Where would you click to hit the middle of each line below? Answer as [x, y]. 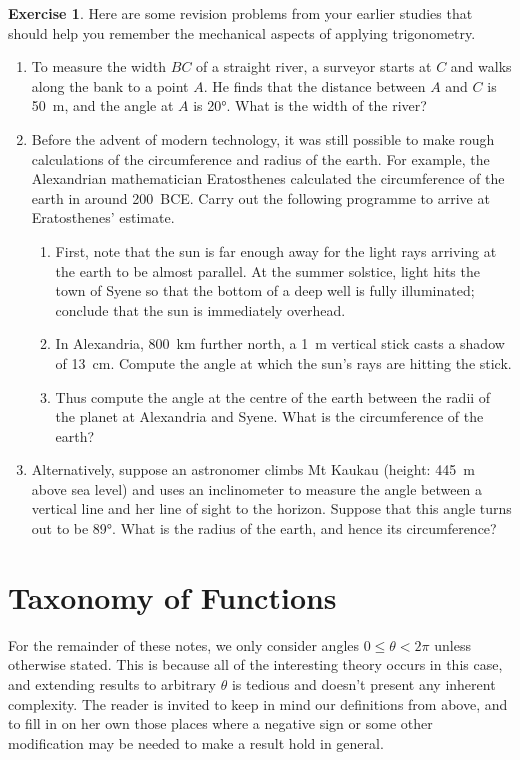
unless [452, 644]
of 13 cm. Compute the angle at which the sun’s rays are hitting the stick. [283, 362]
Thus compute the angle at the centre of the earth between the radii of [273, 396]
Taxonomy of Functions [172, 596]
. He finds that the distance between [314, 85]
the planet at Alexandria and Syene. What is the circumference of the [269, 416]
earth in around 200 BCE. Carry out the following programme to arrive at [260, 197]
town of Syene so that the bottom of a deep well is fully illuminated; [265, 290]
